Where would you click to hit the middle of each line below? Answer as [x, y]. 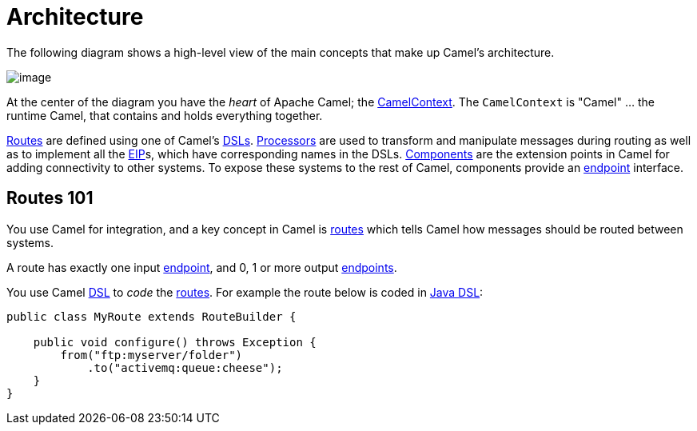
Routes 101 [50, 198]
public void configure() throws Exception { [175, 342]
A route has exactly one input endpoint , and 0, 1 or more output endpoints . [202, 267]
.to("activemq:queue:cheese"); [185, 367]
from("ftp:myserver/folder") [151, 355]
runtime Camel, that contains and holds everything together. [165, 115]
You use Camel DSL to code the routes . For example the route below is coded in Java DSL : [245, 292]
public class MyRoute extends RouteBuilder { [151, 316]
